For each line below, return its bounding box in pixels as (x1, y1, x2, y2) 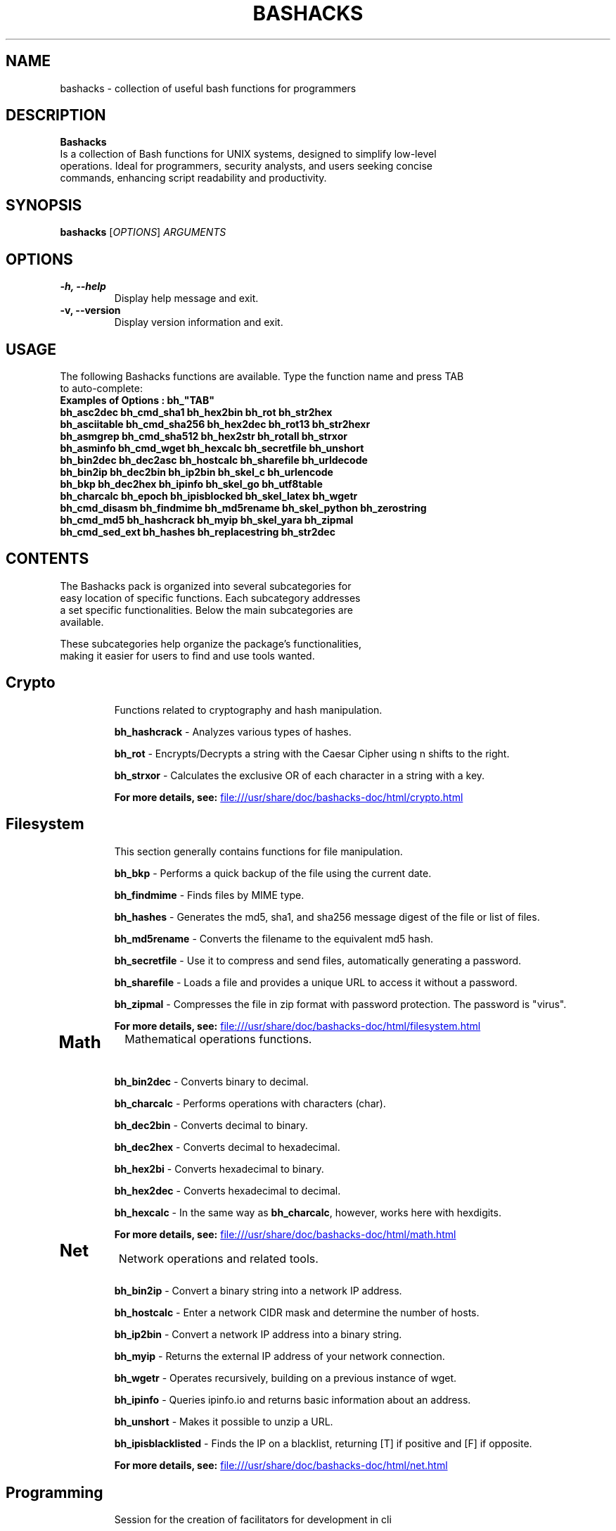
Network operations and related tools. (118, 1252, 319, 1266)
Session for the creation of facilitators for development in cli (114, 1513, 392, 1526)
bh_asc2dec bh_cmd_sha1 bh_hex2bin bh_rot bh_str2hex (60, 405, 333, 418)
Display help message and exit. (114, 292, 259, 305)
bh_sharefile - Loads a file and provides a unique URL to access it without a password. (114, 976, 518, 988)
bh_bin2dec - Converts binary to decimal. (114, 1076, 309, 1088)
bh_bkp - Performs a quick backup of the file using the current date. (114, 867, 432, 879)
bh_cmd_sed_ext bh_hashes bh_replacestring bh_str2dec (60, 525, 335, 538)
